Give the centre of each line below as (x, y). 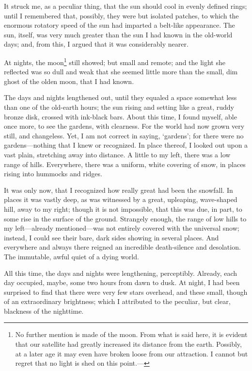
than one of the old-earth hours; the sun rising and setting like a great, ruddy (119, 107)
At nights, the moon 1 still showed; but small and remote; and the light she (115, 61)
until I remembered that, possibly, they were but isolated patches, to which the (121, 15)
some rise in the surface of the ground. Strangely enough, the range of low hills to (125, 218)
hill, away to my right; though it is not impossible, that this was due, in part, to (123, 209)
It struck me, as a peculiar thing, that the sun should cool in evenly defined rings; (126, 6)
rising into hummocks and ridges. (53, 174)
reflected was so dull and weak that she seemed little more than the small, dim (121, 72)
